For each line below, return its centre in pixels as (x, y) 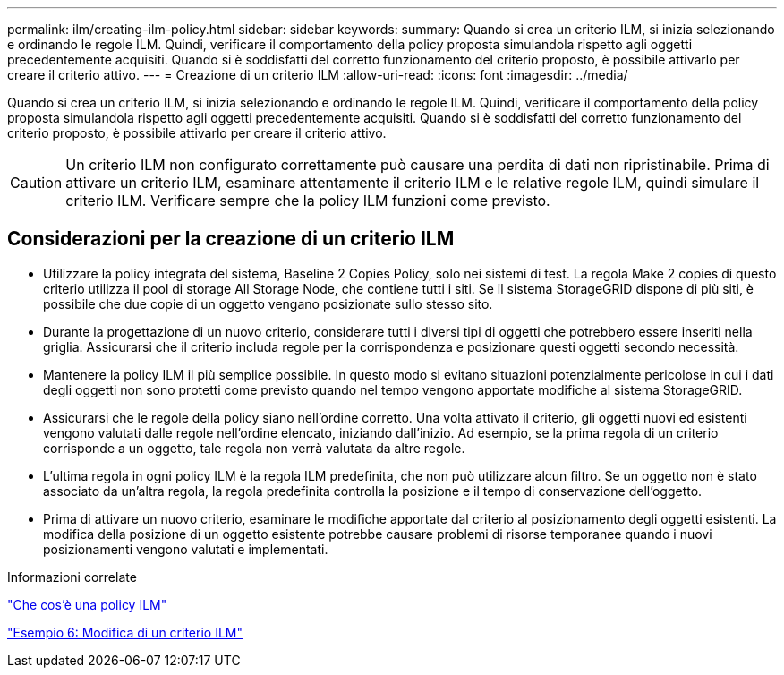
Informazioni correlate (72, 577)
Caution (36, 183)
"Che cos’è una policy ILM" (87, 604)
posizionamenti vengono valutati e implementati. (186, 549)
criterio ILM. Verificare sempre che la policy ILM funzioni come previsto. (308, 201)
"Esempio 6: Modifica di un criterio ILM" (125, 632)
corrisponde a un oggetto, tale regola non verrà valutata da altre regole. (254, 448)
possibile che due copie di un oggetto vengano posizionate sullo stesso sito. (268, 303)
